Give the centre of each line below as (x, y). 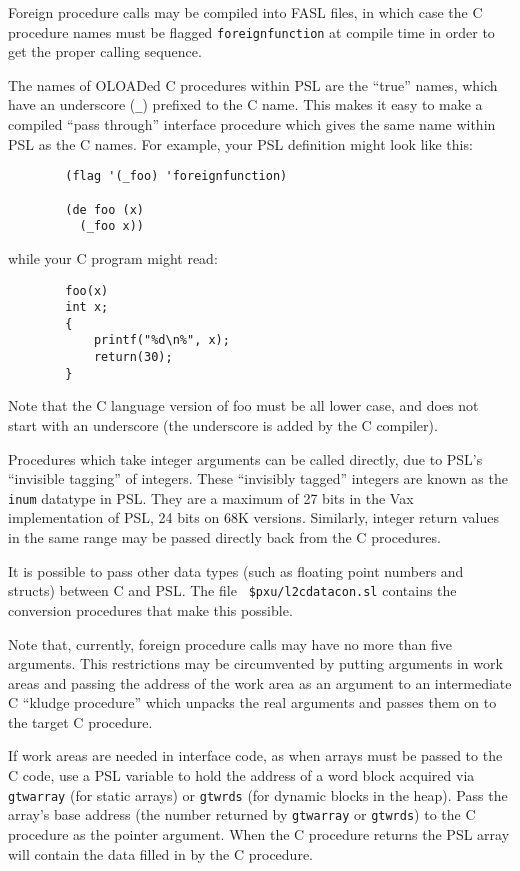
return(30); (133, 357)
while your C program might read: (113, 257)
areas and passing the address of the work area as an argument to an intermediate (260, 682)
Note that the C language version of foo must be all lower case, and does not (243, 405)
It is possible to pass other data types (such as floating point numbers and (236, 570)
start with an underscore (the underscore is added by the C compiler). (223, 425)
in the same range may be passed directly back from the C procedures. (224, 537)
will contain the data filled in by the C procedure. (160, 853)
